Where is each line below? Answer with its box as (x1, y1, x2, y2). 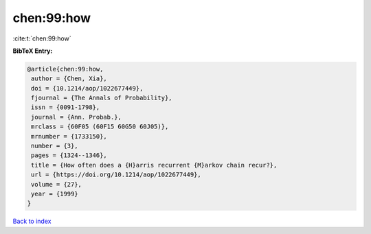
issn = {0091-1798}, (31, 104, 100, 111)
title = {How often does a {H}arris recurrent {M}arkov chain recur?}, (31, 161, 278, 169)
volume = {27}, (31, 180, 82, 188)
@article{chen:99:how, (27, 65, 104, 73)
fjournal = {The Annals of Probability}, (31, 94, 172, 102)
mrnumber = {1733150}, (31, 132, 108, 140)
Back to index (12, 217, 52, 226)
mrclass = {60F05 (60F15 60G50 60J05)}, (31, 123, 169, 130)
